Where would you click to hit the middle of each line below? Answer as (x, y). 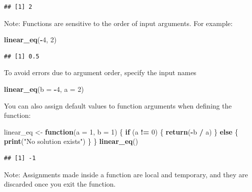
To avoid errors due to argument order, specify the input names (100, 72)
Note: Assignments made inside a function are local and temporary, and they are (126, 174)
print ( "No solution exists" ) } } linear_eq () (71, 141)
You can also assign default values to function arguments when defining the (118, 105)
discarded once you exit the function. (60, 184)
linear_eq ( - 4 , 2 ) (30, 40)
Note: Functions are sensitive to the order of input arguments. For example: (118, 23)
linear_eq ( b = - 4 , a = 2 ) (44, 89)
